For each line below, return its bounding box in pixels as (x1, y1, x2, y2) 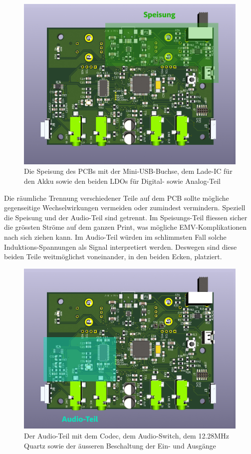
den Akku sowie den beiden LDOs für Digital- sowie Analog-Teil (24, 175, 221, 186)
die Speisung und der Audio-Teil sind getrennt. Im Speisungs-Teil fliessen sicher (4, 212, 248, 222)
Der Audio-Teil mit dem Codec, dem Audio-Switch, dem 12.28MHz (24, 431, 229, 441)
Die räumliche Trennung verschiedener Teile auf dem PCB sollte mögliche (4, 192, 229, 203)
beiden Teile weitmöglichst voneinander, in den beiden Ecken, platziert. (4, 251, 222, 262)
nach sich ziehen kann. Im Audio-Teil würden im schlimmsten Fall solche (4, 231, 227, 242)
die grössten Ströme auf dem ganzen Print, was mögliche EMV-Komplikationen (4, 222, 247, 232)
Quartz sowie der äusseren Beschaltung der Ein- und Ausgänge (24, 440, 216, 451)
